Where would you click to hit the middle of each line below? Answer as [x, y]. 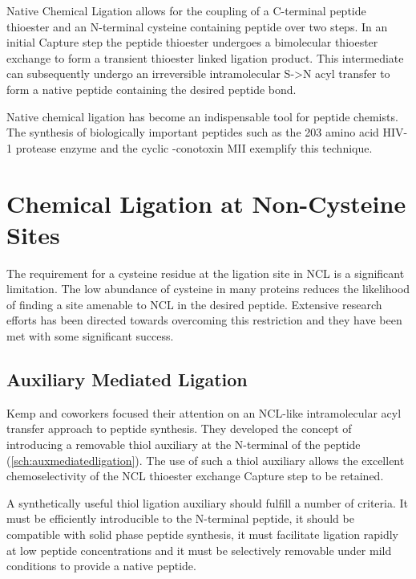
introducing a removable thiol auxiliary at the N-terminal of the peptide [184, 444]
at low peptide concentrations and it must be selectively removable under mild [199, 550]
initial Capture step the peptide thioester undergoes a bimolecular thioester [192, 42]
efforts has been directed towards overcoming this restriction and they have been [204, 320]
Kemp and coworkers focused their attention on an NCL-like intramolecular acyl [204, 412]
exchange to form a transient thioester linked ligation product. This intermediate [205, 57]
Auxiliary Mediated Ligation [127, 379]
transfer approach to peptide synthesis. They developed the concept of [179, 428]
